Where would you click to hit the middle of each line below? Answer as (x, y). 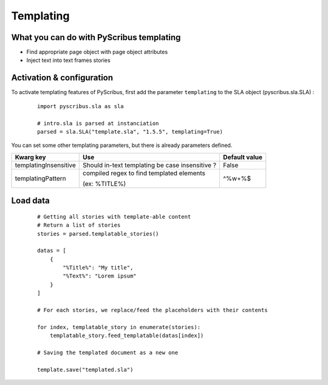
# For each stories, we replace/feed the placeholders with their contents (152, 310)
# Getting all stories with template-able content (114, 216)
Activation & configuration (62, 78)
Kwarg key (30, 157)
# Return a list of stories (79, 225)
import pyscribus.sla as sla (80, 106)
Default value (242, 157)
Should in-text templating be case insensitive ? (150, 165)
